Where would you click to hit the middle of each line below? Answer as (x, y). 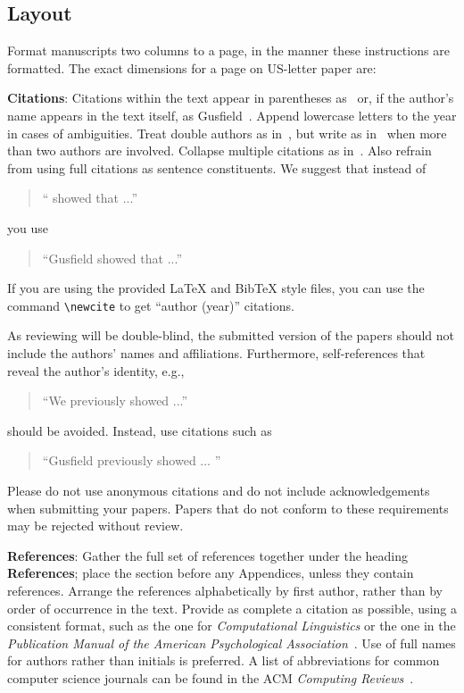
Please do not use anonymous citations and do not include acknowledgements (219, 490)
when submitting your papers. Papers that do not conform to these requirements (228, 508)
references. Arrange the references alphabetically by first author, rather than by (225, 590)
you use (28, 227)
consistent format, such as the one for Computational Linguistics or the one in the (232, 626)
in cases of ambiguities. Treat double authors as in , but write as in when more (227, 133)
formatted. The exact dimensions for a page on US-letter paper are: (192, 67)
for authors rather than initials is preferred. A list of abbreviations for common (224, 660)
